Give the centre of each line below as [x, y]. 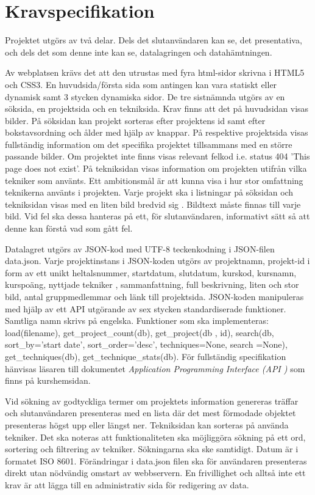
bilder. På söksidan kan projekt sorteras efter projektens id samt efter [135, 120]
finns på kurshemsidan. [48, 380]
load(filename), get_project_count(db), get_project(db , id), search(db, [140, 332]
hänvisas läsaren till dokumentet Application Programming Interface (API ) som [155, 368]
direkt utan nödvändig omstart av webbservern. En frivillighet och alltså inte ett [155, 473]
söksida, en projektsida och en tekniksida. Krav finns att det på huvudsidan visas [157, 108]
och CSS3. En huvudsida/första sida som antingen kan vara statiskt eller [141, 84]
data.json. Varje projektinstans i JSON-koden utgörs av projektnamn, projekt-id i [157, 261]
